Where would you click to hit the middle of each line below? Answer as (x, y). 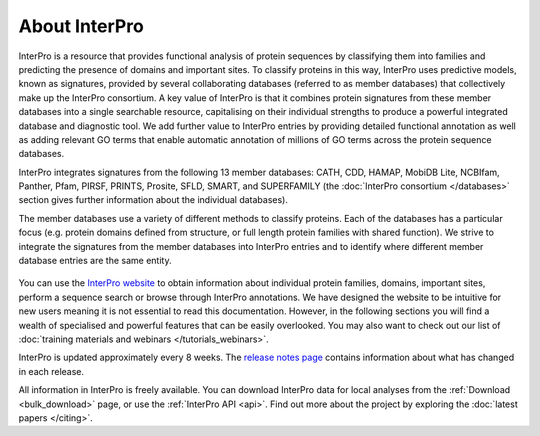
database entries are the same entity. (95, 261)
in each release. (51, 371)
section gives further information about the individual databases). (153, 200)
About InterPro (81, 26)
